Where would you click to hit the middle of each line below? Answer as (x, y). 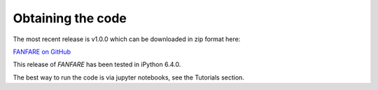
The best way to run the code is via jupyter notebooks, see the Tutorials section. (129, 77)
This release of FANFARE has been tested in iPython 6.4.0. (97, 65)
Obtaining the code (70, 18)
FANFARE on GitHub (42, 52)
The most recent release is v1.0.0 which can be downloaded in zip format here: (127, 39)
